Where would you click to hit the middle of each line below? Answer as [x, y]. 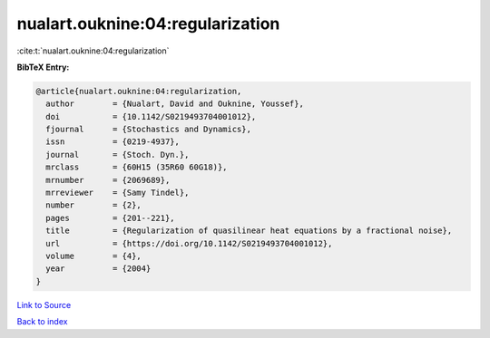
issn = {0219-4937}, [113, 142]
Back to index [42, 322]
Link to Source [44, 304]
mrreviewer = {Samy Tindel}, [118, 193]
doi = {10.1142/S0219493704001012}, [151, 116]
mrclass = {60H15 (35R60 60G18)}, [137, 167]
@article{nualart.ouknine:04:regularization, [139, 91]
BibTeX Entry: [43, 67]
